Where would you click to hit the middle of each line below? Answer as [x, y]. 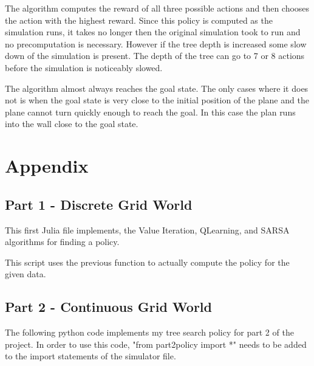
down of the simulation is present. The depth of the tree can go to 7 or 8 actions [155, 56]
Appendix [47, 166]
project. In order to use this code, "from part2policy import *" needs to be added [156, 344]
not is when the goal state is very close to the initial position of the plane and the [157, 100]
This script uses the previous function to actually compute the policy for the [147, 262]
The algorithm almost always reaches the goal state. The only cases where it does [157, 88]
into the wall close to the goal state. [72, 124]
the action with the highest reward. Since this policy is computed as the [139, 20]
